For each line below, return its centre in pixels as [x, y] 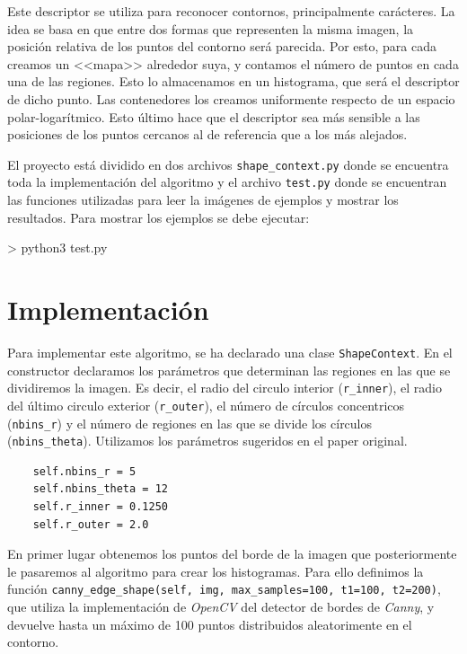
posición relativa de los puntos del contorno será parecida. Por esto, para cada [222, 46]
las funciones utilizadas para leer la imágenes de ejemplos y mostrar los [203, 200]
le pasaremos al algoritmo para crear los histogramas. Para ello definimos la [216, 571]
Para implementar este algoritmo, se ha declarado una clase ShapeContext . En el [230, 352]
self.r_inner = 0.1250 [100, 507]
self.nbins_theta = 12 [100, 489]
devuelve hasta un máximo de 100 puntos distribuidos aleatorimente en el [210, 624]
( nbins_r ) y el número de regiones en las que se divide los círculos [190, 423]
